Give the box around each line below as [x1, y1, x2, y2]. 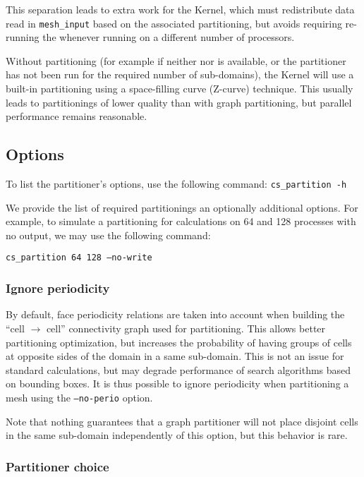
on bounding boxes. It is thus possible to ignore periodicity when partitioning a [6, 376, 349, 391]
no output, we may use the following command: [6, 227, 211, 242]
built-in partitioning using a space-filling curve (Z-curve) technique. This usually [6, 81, 353, 96]
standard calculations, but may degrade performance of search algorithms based [6, 362, 351, 377]
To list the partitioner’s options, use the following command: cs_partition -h [6, 176, 347, 191]
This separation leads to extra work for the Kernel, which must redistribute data [6, 2, 355, 16]
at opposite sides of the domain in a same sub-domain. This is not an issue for [6, 349, 344, 363]
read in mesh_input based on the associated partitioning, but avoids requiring [6, 16, 342, 30]
